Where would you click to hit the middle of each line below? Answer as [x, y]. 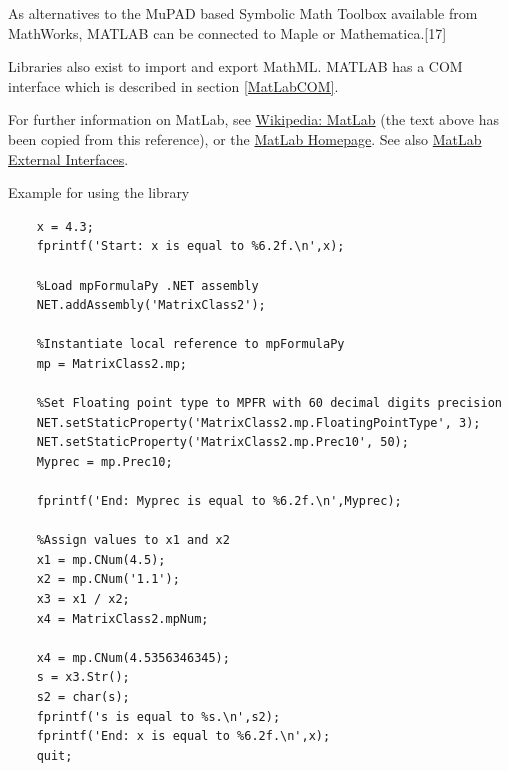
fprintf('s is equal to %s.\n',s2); [158, 716]
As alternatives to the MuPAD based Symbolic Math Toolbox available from [243, 13]
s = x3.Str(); [83, 677]
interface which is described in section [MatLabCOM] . [173, 85]
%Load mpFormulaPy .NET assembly [147, 285]
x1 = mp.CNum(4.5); [101, 559]
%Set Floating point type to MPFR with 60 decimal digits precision [269, 403]
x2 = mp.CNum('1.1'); [108, 579]
